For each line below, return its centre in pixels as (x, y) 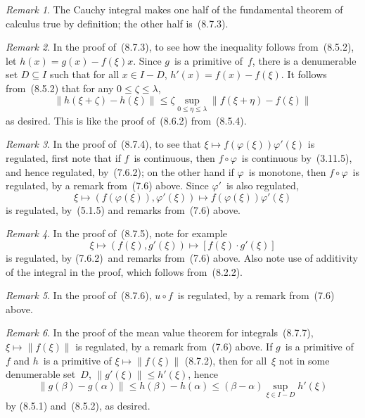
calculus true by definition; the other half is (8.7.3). (117, 23)
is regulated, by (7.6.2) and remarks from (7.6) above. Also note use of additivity (182, 257)
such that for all (84, 74)
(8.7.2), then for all (226, 360)
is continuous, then (174, 157)
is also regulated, (262, 185)
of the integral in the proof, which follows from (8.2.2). (124, 271)
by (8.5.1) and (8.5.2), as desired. (78, 405)
